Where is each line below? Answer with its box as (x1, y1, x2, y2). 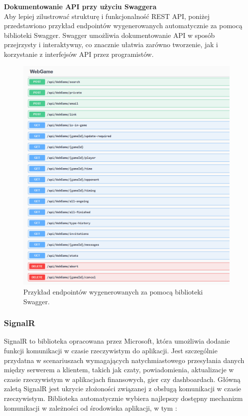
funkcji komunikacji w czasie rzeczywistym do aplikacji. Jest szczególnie (4, 346, 218, 355)
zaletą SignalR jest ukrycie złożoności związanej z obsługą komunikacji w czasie (4, 383, 241, 394)
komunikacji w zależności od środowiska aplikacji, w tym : (4, 402, 177, 413)
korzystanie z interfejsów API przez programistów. (4, 49, 154, 59)
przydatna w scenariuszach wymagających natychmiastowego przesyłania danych (4, 355, 245, 365)
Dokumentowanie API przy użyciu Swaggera (4, 1, 157, 11)
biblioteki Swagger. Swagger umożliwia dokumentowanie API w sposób (4, 30, 215, 40)
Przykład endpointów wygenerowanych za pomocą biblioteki (23, 287, 203, 296)
